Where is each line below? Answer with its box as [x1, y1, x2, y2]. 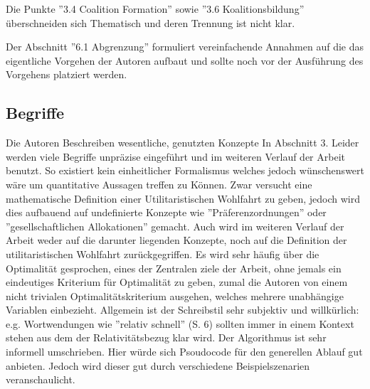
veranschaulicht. [6, 372, 75, 387]
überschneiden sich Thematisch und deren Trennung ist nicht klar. [6, 15, 295, 30]
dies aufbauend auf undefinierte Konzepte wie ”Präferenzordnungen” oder [6, 205, 327, 220]
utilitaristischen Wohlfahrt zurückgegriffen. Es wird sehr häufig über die [6, 246, 319, 261]
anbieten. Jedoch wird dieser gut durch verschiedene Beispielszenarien [6, 358, 310, 373]
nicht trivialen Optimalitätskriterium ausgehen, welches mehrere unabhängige [6, 288, 344, 303]
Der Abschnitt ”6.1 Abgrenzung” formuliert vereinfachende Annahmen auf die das [6, 39, 364, 54]
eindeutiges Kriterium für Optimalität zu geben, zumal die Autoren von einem [6, 275, 348, 289]
